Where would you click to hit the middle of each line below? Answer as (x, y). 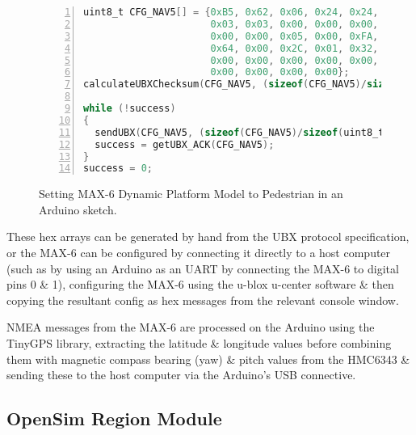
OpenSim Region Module (114, 418)
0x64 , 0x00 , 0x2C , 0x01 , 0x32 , (294, 48)
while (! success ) (130, 108)
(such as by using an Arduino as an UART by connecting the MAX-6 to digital (203, 268)
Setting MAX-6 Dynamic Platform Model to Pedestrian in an (191, 194)
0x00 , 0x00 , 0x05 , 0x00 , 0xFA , (294, 36)
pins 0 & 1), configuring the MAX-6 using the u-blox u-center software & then (200, 284)
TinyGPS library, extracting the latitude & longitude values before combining (199, 343)
